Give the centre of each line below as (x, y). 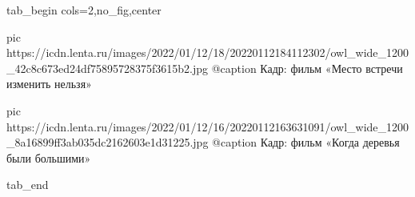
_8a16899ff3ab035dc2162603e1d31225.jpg (108, 142)
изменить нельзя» (49, 84)
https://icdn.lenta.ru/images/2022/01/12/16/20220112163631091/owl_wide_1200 (208, 126)
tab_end (28, 185)
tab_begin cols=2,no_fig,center (84, 10)
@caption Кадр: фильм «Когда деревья (306, 142)
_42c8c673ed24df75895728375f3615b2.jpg (108, 68)
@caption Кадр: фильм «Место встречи (307, 68)
